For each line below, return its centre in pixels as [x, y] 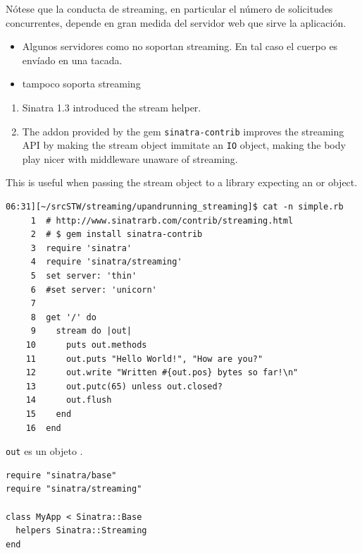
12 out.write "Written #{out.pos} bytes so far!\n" [162, 373]
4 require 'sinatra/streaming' [106, 262]
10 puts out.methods [86, 345]
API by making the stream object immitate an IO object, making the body [184, 145]
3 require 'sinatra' [81, 248]
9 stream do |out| [81, 331]
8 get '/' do [63, 317]
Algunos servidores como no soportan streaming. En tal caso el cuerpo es [180, 46]
